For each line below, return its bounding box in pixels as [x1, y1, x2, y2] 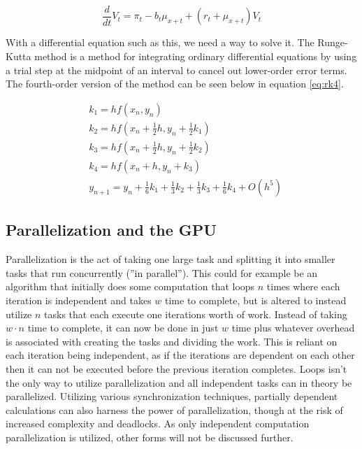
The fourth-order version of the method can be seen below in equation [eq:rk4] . [6, 76, 344, 91]
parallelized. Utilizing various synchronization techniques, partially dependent [6, 389, 338, 404]
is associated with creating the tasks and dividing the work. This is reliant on [6, 334, 338, 348]
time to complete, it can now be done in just [27, 320, 219, 335]
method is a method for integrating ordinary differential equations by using [34, 49, 357, 64]
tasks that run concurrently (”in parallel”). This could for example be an [6, 265, 318, 280]
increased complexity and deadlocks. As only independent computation [6, 416, 310, 431]
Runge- [317, 35, 348, 50]
